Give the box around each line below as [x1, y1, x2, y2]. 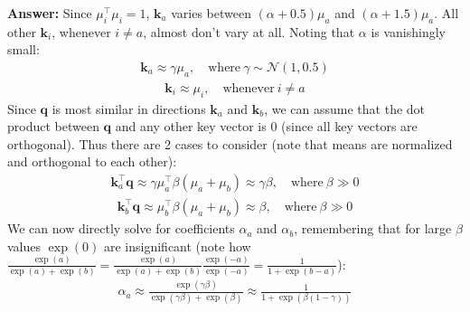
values [7, 236, 42, 255]
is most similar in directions [52, 99, 206, 118]
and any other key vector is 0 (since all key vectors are [115, 117, 418, 136]
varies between [171, 4, 251, 22]
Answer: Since [7, 4, 92, 22]
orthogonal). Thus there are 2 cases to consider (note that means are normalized [7, 134, 453, 153]
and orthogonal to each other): [7, 152, 177, 171]
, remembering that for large [294, 219, 452, 238]
